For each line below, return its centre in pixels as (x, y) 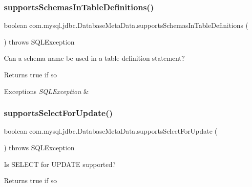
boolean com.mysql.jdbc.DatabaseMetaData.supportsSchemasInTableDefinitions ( (126, 25)
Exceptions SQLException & (46, 91)
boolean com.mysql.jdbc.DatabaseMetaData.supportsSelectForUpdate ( (111, 131)
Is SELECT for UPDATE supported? (60, 164)
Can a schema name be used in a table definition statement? (94, 58)
